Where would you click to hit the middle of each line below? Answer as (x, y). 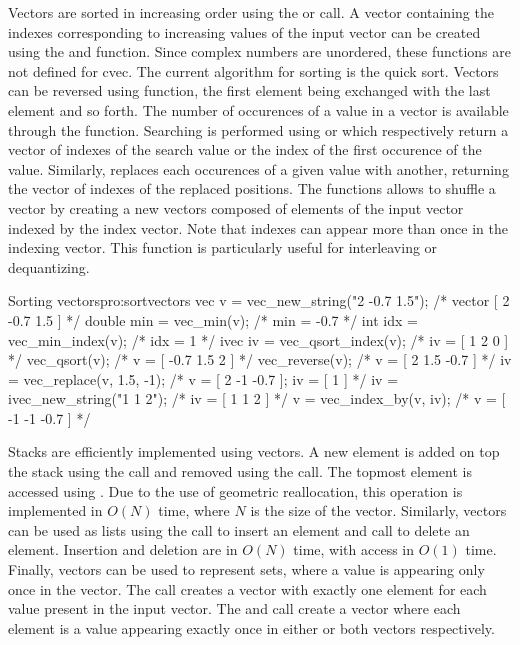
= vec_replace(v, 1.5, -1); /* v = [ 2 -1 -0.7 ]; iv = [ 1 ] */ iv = (203, 378)
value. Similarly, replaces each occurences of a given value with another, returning (258, 168)
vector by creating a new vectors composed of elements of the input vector (236, 207)
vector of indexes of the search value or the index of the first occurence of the (245, 149)
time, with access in (354, 549)
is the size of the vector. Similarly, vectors (378, 510)
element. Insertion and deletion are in (123, 549)
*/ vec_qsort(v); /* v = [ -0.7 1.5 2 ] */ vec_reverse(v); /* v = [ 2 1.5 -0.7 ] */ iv (260, 359)
